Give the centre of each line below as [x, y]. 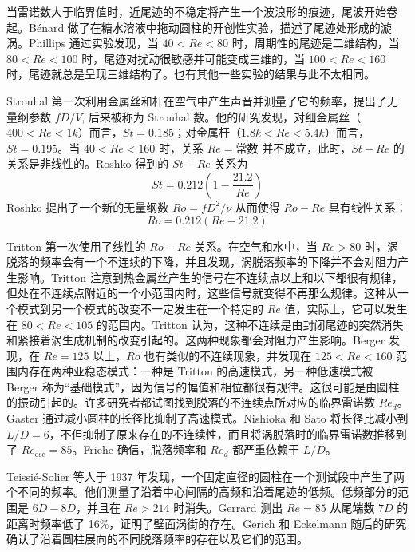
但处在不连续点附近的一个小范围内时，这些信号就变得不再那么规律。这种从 [202, 293]
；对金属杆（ [207, 132]
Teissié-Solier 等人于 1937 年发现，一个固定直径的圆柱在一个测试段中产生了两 [206, 476]
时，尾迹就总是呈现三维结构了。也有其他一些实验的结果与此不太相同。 [191, 74]
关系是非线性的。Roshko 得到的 [88, 163]
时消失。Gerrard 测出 [228, 508]
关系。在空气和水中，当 [256, 246]
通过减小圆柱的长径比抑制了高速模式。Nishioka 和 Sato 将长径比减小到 [225, 418]
